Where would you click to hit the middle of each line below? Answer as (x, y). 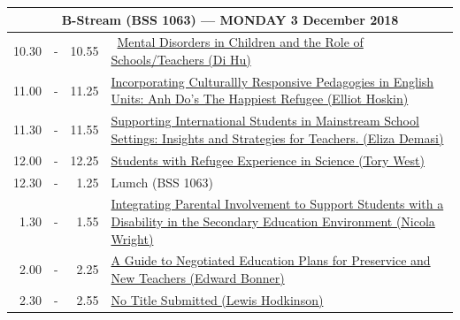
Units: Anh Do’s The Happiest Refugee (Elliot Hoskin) (260, 99)
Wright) (132, 238)
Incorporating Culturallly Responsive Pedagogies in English (272, 81)
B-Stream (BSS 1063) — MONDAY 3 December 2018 (230, 19)
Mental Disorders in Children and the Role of (240, 42)
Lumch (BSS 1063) (162, 182)
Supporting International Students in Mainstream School (265, 121)
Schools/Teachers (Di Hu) (181, 59)
